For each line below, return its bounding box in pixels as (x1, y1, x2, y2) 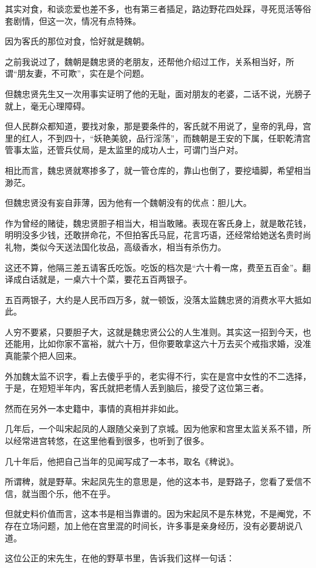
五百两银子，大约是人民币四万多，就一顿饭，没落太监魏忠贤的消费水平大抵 (5, 293, 303, 306)
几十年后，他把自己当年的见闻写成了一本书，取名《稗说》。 (5, 454, 239, 467)
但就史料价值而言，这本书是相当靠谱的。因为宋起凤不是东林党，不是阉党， (5, 507, 303, 520)
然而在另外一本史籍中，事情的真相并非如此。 (5, 402, 184, 414)
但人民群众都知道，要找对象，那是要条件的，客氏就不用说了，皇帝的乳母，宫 (5, 120, 311, 132)
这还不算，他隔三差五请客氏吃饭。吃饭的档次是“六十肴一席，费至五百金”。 (5, 261, 303, 273)
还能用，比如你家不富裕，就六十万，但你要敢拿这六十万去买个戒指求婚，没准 (5, 337, 311, 350)
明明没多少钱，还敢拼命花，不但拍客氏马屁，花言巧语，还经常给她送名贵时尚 (5, 228, 311, 241)
